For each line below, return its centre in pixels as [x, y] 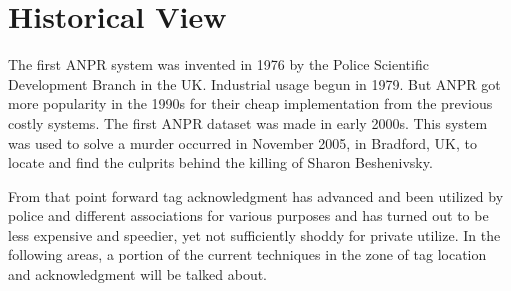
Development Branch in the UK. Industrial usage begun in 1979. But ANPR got [254, 83]
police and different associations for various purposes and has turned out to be [248, 215]
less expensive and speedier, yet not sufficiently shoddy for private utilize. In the [254, 234]
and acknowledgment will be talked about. [138, 274]
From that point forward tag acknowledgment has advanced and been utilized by [256, 195]
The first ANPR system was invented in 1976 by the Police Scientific [218, 64]
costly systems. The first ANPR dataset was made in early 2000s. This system [248, 122]
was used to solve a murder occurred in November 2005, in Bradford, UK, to [242, 142]
